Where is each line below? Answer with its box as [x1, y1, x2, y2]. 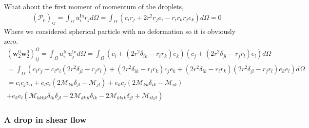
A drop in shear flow [4, 113, 87, 125]
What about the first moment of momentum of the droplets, [4, 1, 184, 11]
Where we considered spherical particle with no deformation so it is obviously [4, 26, 236, 36]
